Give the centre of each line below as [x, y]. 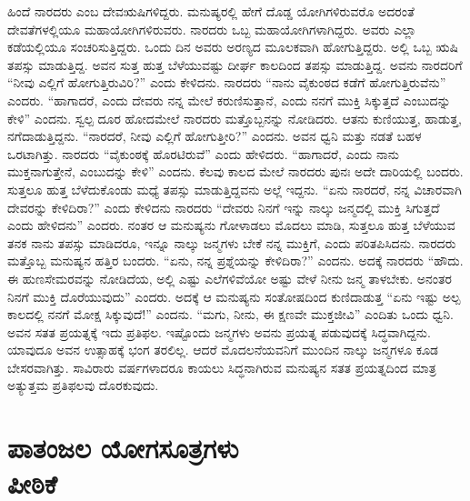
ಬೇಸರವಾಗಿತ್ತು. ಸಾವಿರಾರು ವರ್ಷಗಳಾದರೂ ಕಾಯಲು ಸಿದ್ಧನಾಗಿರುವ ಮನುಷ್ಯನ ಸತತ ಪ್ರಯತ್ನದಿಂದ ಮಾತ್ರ [222, 367]
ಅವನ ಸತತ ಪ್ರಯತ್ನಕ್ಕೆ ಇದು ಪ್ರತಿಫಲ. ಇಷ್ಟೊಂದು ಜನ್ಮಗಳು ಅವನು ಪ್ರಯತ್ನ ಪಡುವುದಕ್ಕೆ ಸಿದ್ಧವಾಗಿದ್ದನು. [219, 331]
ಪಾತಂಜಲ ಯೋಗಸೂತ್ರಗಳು [123, 448]
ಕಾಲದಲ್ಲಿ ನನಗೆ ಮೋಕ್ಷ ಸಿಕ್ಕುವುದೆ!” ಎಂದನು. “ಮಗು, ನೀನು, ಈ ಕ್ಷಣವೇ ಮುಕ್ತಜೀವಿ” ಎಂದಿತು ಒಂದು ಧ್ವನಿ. [230, 314]
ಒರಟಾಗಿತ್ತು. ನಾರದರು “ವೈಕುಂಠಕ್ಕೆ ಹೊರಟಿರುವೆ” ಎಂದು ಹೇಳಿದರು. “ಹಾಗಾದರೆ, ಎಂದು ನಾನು [203, 153]
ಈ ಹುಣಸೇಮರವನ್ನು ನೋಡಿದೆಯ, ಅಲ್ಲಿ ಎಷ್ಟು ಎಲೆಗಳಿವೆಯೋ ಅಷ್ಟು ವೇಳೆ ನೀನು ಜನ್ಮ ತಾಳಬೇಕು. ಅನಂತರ [230, 278]
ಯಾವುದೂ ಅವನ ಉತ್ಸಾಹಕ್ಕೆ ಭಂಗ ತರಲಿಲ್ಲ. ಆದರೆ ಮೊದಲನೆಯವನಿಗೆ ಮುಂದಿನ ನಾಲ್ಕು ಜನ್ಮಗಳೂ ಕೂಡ [223, 350]
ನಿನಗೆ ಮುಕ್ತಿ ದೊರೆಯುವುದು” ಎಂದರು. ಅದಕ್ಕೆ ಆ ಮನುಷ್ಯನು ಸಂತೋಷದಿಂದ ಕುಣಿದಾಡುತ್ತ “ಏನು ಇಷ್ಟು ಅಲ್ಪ [234, 296]
